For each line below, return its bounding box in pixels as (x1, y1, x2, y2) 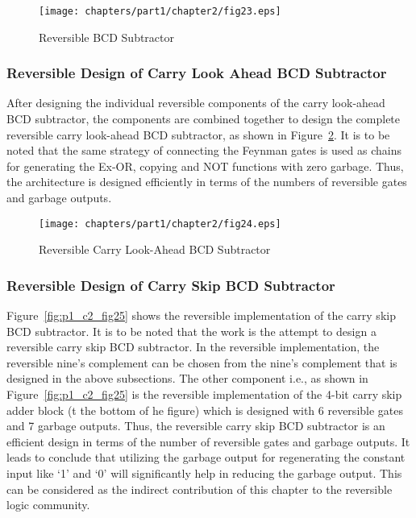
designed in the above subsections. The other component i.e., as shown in (6, 370, 368, 387)
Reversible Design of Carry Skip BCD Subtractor (6, 275, 335, 295)
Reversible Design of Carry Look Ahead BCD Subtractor (6, 63, 387, 83)
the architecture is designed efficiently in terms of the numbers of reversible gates (6, 173, 407, 190)
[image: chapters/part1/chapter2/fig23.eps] (39, 6, 281, 17)
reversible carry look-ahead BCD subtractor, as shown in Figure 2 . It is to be (6, 126, 390, 143)
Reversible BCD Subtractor (39, 28, 174, 45)
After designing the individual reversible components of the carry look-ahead (6, 94, 385, 111)
